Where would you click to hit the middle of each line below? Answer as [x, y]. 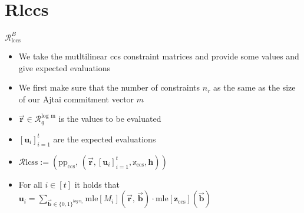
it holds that [97, 184]
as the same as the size [255, 87]
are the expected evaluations [105, 139]
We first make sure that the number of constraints [109, 87]
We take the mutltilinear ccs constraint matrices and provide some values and [159, 56]
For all [30, 184]
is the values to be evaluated [110, 119]
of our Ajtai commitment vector [76, 99]
